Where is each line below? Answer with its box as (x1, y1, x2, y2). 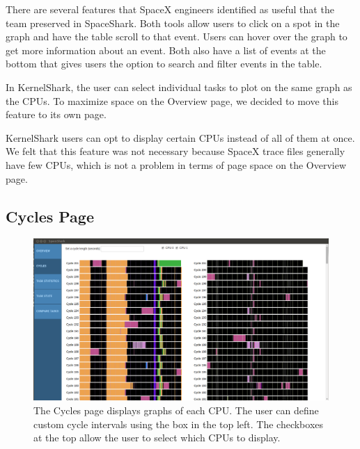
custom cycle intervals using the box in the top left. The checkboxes (33, 416, 324, 431)
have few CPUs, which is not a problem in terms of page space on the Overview (6, 157, 347, 172)
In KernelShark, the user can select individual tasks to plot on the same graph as (6, 79, 352, 94)
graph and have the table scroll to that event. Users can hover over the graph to (6, 29, 347, 44)
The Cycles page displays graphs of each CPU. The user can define (33, 403, 319, 418)
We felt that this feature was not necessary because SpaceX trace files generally (6, 144, 345, 158)
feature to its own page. (6, 107, 107, 122)
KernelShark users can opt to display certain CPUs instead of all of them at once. (6, 130, 355, 145)
